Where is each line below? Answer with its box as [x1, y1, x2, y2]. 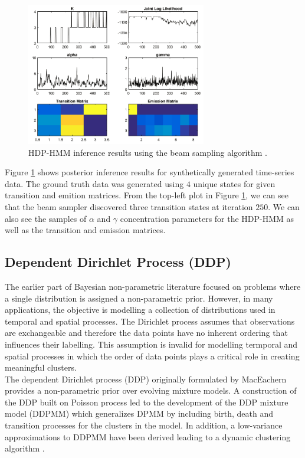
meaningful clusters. [5, 361, 77, 374]
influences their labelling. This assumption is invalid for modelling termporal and [5, 338, 298, 350]
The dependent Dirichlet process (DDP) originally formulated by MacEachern [5, 372, 287, 385]
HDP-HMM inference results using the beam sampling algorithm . [28, 146, 267, 158]
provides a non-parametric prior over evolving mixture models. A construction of [5, 384, 297, 397]
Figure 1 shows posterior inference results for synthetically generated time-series [5, 166, 294, 178]
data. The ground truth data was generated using [5, 177, 184, 189]
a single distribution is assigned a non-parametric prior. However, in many [5, 292, 273, 304]
